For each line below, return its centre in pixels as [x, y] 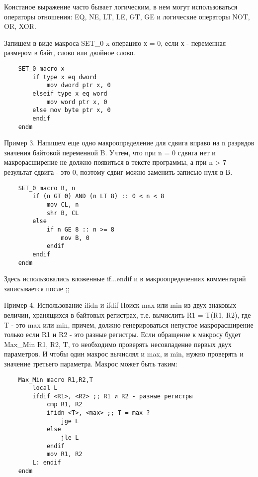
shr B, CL [63, 213]
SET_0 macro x [41, 68]
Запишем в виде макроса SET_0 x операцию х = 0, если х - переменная [115, 43]
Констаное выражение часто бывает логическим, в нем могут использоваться [121, 6]
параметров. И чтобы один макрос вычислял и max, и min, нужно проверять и [124, 354]
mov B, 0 [75, 238]
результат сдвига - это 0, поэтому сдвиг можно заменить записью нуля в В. [118, 172]
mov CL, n [63, 204]
